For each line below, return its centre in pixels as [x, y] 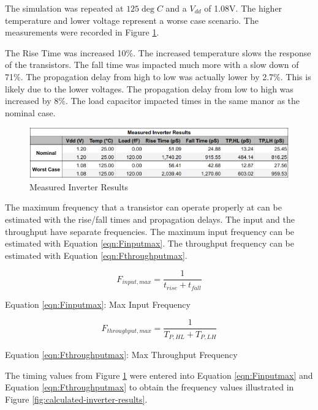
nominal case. [30, 112]
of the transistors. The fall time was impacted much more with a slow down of [152, 65]
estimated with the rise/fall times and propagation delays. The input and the [150, 219]
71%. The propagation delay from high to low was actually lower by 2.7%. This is [158, 76]
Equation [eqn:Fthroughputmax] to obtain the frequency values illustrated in [150, 387]
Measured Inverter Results [79, 186]
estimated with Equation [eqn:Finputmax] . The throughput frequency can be [150, 243]
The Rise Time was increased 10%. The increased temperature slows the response [158, 52]
